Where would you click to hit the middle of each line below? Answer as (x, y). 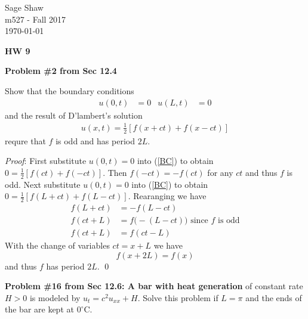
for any (220, 172)
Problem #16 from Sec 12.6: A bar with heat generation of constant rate (154, 286)
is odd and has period (95, 140)
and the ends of (274, 297)
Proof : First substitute (46, 161)
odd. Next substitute (43, 184)
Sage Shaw (24, 7)
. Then (115, 172)
